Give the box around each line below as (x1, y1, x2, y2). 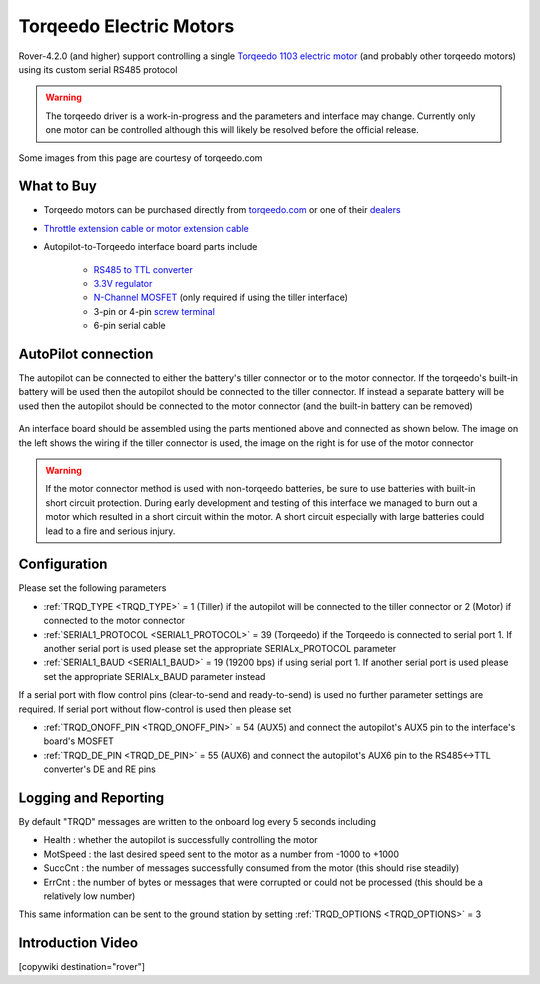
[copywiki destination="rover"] (18, 961, 145, 973)
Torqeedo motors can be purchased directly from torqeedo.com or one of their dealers (43, 204, 401, 216)
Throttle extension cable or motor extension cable (43, 222, 249, 234)
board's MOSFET (43, 735, 115, 747)
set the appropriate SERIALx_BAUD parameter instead (43, 670, 266, 682)
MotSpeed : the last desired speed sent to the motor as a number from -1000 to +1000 (43, 848, 400, 860)
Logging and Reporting (18, 789, 165, 806)
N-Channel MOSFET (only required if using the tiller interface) (93, 291, 349, 304)
